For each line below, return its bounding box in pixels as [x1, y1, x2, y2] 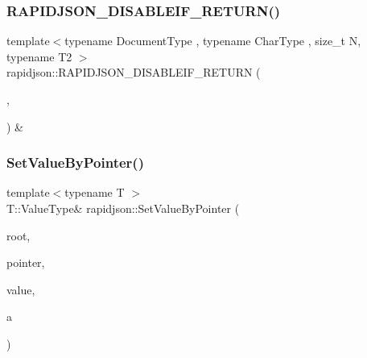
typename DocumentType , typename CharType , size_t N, [64, 32, 361, 49]
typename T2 [6, 48, 72, 65]
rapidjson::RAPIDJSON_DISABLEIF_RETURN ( [6, 64, 261, 81]
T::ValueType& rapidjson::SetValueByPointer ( [6, 200, 240, 216]
